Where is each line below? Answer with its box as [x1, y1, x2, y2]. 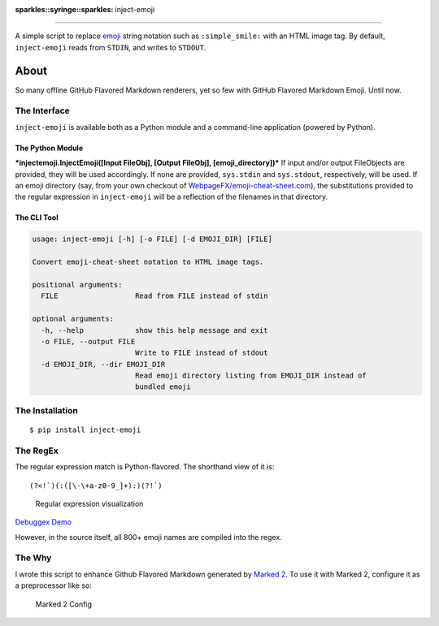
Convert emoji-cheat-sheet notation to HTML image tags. [32, 257, 264, 267]
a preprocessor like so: [15, 581, 93, 590]
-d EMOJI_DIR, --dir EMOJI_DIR [41, 360, 166, 369]
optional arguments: [32, 314, 114, 324]
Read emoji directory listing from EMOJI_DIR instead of [134, 371, 367, 381]
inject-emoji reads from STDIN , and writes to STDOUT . [15, 42, 206, 52]
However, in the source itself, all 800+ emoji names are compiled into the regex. [15, 532, 282, 542]
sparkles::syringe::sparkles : [15, 5, 114, 14]
